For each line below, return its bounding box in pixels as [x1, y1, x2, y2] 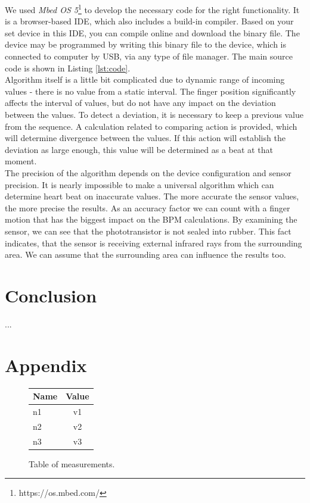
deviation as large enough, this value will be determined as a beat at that [5, 143, 273, 155]
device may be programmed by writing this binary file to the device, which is [5, 38, 287, 51]
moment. [5, 155, 37, 167]
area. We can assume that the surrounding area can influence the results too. [5, 248, 286, 261]
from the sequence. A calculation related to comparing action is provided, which [5, 120, 297, 132]
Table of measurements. [29, 457, 115, 470]
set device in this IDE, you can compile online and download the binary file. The [5, 26, 300, 39]
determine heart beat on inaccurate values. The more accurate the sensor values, [5, 190, 299, 202]
